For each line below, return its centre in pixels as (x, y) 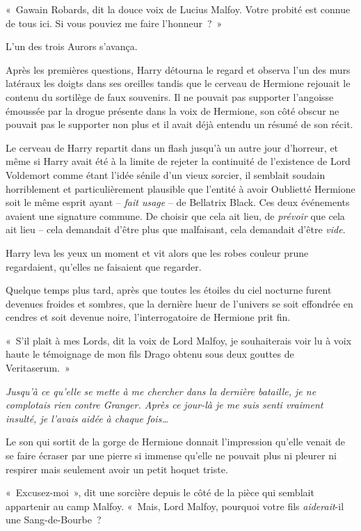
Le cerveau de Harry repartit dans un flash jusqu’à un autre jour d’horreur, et (172, 147)
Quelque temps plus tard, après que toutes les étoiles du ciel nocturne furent (169, 290)
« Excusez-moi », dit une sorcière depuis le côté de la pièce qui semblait (160, 492)
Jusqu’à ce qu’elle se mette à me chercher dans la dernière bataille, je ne (161, 391)
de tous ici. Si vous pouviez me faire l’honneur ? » (114, 23)
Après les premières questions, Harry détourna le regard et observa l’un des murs (178, 69)
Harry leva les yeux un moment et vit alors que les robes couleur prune (157, 252)
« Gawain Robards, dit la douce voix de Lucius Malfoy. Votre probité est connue (178, 9)
